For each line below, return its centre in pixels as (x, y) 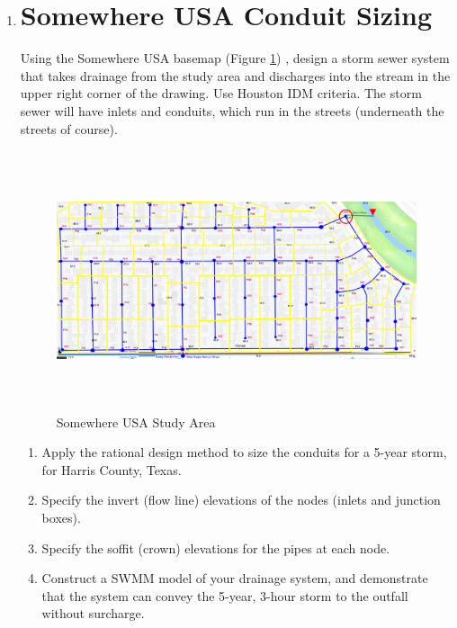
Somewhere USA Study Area (136, 422)
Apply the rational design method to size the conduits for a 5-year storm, (244, 452)
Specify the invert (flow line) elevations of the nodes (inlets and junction (241, 500)
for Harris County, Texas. (112, 469)
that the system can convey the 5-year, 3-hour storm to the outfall (225, 595)
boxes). (61, 518)
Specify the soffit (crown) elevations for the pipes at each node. (216, 547)
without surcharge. (93, 613)
